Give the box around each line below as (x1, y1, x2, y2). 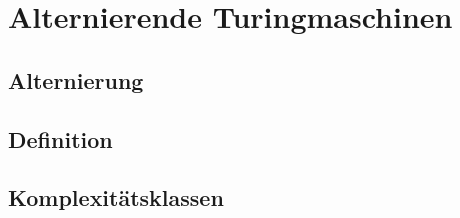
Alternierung (8, 64, 144, 95)
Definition (8, 123, 113, 154)
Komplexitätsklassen (8, 182, 224, 213)
